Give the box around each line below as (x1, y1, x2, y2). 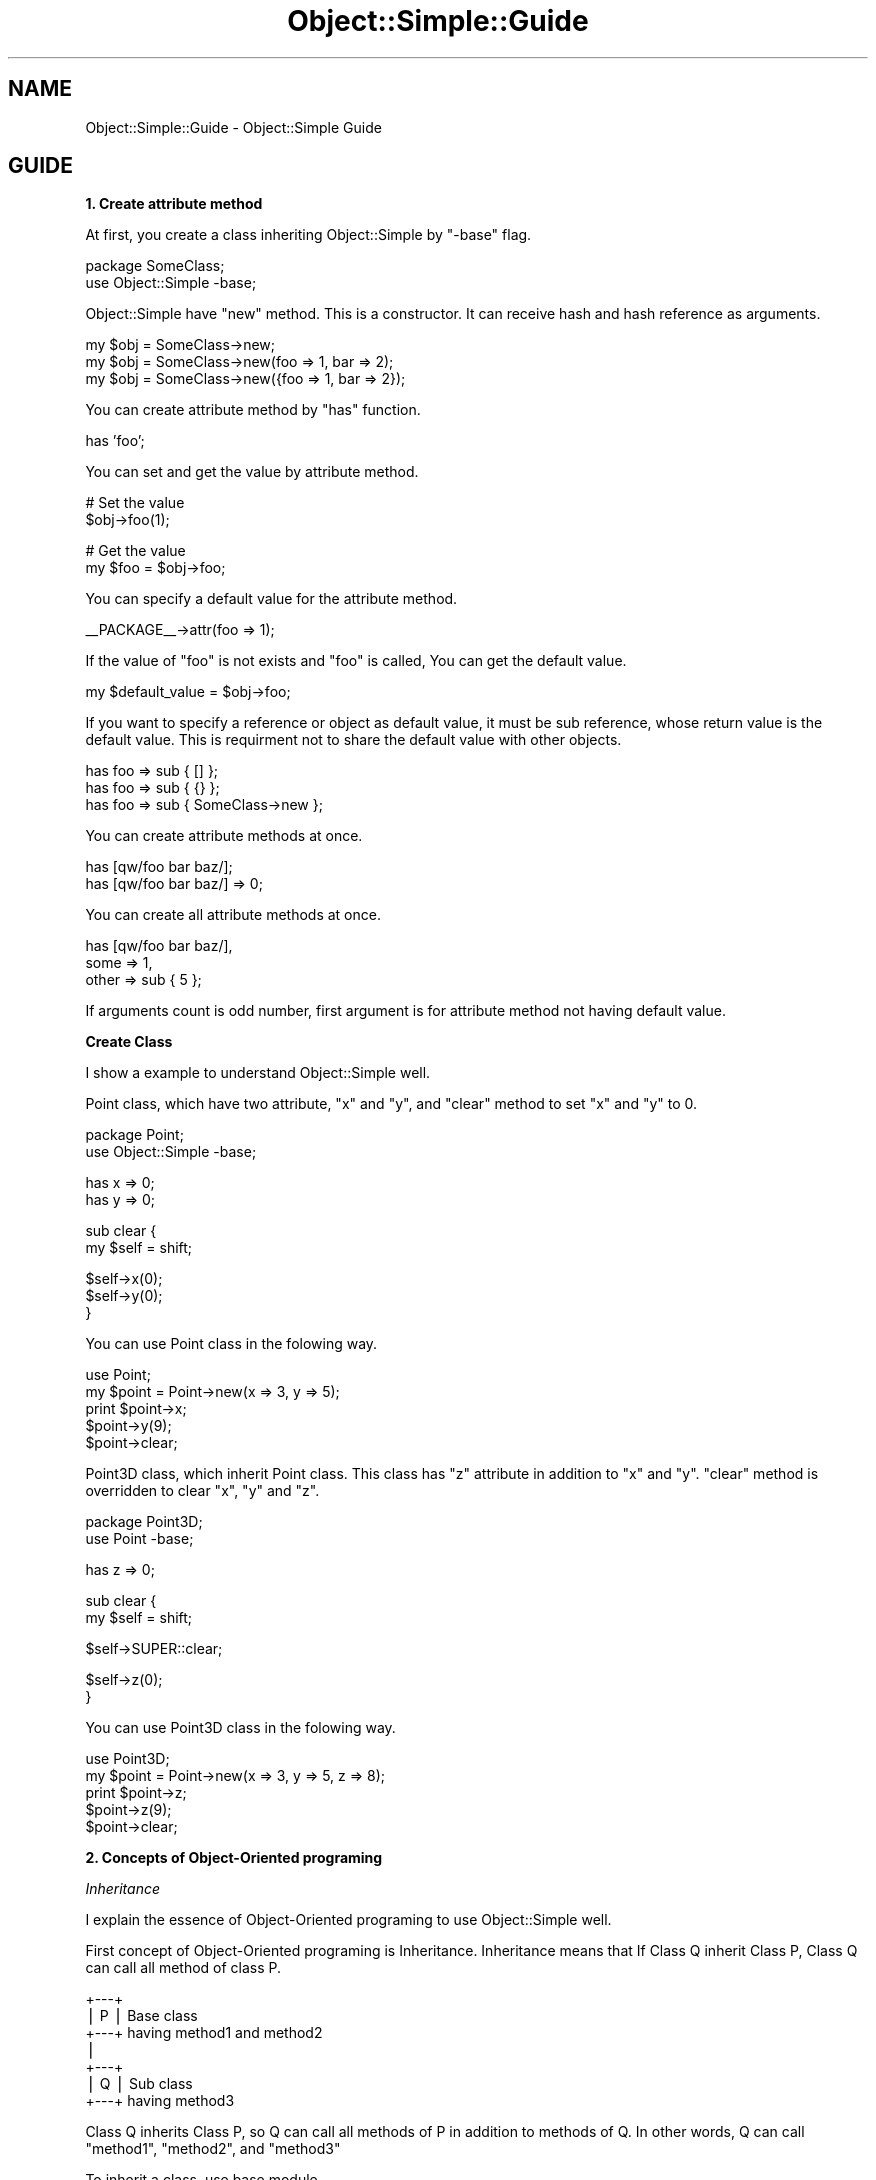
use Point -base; (85, 1530, 194, 1548)
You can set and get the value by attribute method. (85, 463, 419, 481)
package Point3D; (85, 1513, 203, 1531)
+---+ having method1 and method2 (85, 2024, 323, 2042)
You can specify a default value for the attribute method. (85, 590, 458, 608)
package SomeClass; (85, 257, 225, 275)
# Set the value (85, 494, 185, 512)
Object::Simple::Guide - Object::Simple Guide (85, 118, 382, 136)
